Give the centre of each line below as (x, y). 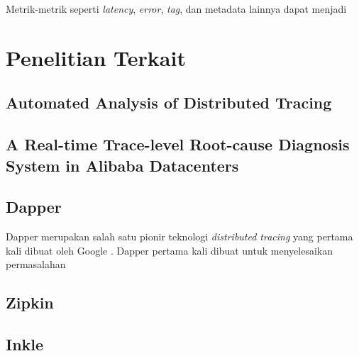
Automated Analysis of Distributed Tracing (169, 102)
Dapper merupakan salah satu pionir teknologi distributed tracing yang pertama (179, 237)
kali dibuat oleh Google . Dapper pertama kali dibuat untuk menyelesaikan (169, 250)
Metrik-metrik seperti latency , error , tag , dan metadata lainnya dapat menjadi (176, 9)
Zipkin (30, 302)
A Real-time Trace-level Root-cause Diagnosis (178, 144)
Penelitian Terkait (96, 57)
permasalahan (36, 264)
